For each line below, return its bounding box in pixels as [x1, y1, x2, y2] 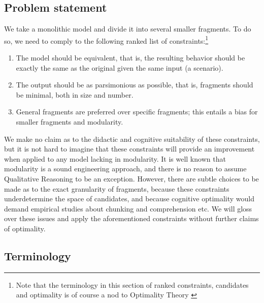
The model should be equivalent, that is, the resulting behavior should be [16, 52, 245, 63]
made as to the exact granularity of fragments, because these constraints [4, 183, 229, 194]
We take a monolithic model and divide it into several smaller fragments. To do [4, 23, 251, 34]
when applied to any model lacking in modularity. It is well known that [4, 153, 226, 164]
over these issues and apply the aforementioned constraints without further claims [4, 213, 259, 224]
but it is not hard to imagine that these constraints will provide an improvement [4, 143, 255, 154]
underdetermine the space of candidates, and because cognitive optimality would [4, 193, 255, 204]
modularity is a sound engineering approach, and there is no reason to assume [4, 163, 247, 174]
